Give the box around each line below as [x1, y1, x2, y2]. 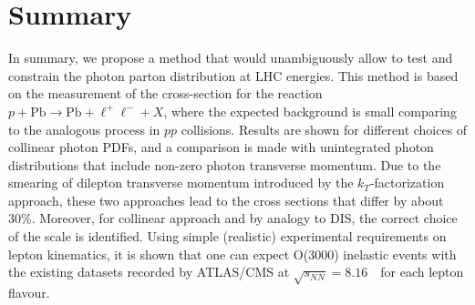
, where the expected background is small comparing [163, 101, 457, 120]
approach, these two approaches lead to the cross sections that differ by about [8, 190, 444, 209]
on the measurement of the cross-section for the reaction [8, 84, 323, 103]
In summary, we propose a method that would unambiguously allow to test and [8, 48, 453, 67]
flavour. [8, 283, 50, 302]
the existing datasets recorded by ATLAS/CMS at [8, 262, 290, 281]
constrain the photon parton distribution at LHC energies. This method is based [8, 66, 459, 85]
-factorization [369, 173, 445, 192]
